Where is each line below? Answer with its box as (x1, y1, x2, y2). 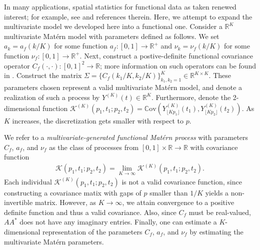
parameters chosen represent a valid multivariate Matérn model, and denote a (4, 82, 242, 92)
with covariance (190, 141, 238, 152)
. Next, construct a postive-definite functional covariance (79, 50, 253, 60)
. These (208, 70, 231, 80)
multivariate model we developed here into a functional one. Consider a (4, 21, 222, 31)
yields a (205, 187, 229, 197)
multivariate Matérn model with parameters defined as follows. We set (4, 30, 219, 41)
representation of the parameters (42, 226, 142, 236)
